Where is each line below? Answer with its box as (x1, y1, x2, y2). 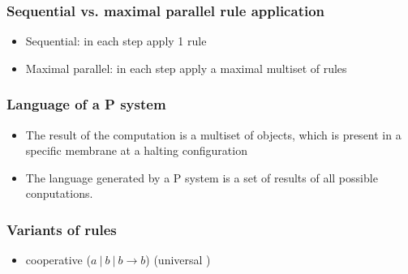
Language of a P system (6, 94, 166, 114)
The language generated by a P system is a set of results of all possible (25, 169, 378, 186)
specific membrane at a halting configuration (25, 142, 247, 159)
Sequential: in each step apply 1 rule (25, 32, 207, 49)
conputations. (25, 185, 93, 202)
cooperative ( (25, 251, 91, 268)
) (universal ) (145, 251, 211, 268)
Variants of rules (6, 219, 117, 239)
